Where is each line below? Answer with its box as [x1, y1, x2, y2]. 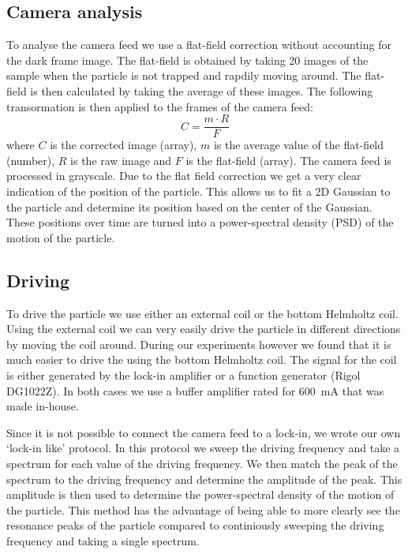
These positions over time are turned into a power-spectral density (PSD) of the [6, 214, 394, 230]
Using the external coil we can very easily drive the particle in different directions [6, 320, 401, 337]
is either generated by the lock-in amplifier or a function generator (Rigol [6, 366, 361, 383]
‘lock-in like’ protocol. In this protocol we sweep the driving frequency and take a [6, 440, 400, 456]
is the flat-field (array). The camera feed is [185, 152, 391, 168]
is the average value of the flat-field [213, 137, 384, 153]
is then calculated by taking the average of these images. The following [30, 82, 373, 99]
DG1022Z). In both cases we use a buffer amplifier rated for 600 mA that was [6, 382, 384, 399]
